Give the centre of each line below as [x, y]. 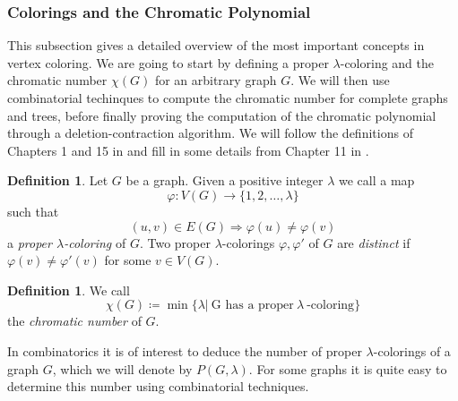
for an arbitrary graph [216, 80]
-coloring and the [387, 62]
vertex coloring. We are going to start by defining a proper [168, 62]
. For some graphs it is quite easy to [348, 368]
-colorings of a [412, 350]
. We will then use [340, 80]
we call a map [377, 180]
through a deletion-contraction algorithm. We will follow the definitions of [210, 133]
